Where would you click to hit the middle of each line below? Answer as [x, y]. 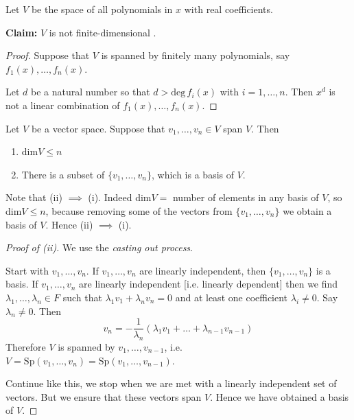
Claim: [22, 32]
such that [82, 297]
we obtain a [307, 210]
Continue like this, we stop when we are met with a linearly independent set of [171, 383]
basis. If [22, 284]
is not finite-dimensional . [103, 32]
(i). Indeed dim [120, 197]
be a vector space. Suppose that [98, 128]
